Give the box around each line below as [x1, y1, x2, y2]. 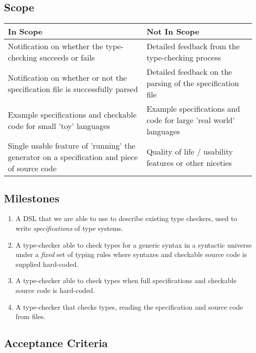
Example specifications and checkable [8, 108, 137, 120]
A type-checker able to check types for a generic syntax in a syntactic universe [15, 239, 252, 250]
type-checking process [146, 52, 221, 64]
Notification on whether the [8, 40, 103, 52]
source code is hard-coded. [15, 285, 96, 295]
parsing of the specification [146, 77, 239, 89]
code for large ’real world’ [146, 114, 235, 126]
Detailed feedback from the [146, 40, 240, 52]
